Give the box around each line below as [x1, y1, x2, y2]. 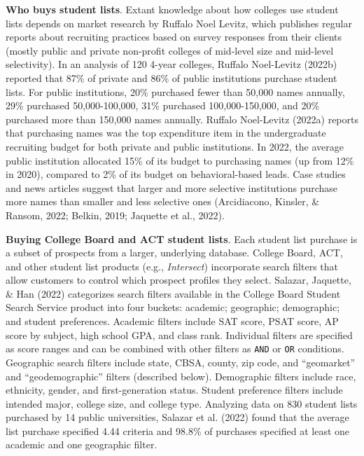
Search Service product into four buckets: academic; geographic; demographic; [6, 300, 340, 315]
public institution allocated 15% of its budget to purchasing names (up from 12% [6, 153, 354, 167]
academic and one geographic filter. [6, 437, 157, 452]
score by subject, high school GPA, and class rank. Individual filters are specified [6, 327, 353, 342]
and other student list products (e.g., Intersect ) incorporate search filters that [6, 258, 339, 273]
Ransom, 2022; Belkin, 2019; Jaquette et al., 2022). [6, 207, 225, 222]
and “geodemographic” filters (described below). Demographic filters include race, [6, 368, 356, 383]
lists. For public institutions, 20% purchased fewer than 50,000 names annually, [6, 84, 345, 99]
